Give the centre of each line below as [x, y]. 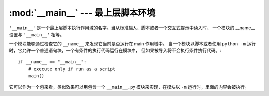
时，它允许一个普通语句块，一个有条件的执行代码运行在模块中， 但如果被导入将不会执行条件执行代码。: [115, 50]
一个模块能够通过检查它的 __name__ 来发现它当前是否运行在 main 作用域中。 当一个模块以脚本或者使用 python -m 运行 [133, 44]
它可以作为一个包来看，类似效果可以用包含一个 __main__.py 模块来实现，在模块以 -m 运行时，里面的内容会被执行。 [129, 87]
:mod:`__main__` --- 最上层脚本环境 [82, 13]
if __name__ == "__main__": [52, 62]
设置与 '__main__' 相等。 [37, 34]
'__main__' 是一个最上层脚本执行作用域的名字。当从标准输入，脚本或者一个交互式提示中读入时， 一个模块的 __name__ [132, 28]
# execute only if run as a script [72, 69]
